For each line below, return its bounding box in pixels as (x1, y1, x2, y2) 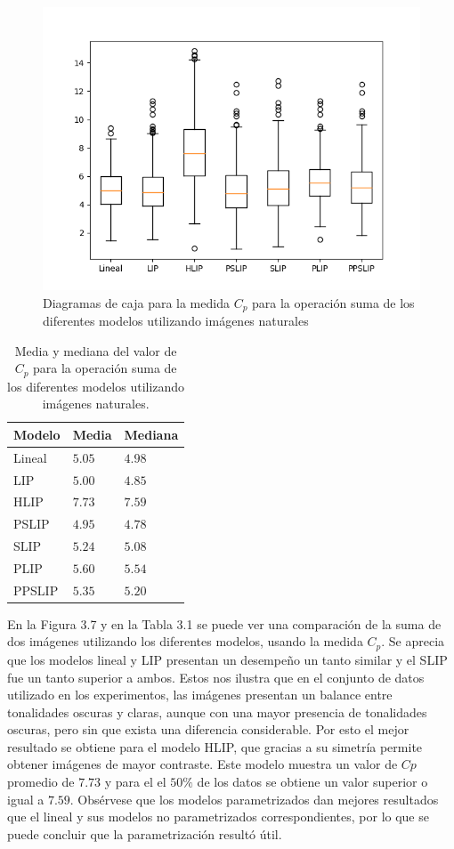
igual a (7, 789, 45, 808)
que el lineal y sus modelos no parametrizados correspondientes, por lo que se (7, 807, 429, 826)
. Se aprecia (381, 632, 445, 651)
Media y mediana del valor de (14, 341, 177, 360)
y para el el (104, 772, 166, 791)
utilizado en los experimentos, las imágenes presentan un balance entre (7, 685, 393, 704)
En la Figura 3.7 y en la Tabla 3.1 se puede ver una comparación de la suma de (7, 614, 442, 633)
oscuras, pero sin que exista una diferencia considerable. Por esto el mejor (7, 720, 409, 739)
